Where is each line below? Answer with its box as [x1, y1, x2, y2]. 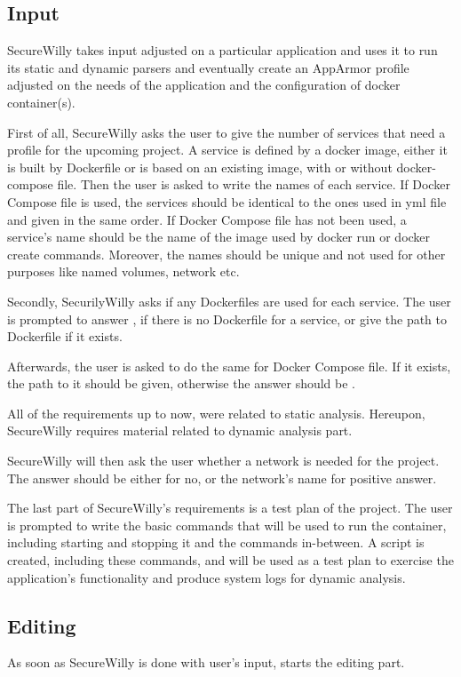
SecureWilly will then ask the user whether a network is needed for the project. [7, 451, 440, 470]
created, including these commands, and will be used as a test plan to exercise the [7, 551, 454, 569]
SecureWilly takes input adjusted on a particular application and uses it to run [7, 41, 438, 60]
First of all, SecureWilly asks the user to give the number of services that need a [7, 123, 446, 141]
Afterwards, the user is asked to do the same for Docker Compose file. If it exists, [7, 356, 451, 375]
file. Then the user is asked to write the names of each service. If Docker [57, 175, 450, 194]
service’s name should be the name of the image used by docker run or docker [7, 227, 431, 246]
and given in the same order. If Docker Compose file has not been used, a [7, 210, 407, 228]
